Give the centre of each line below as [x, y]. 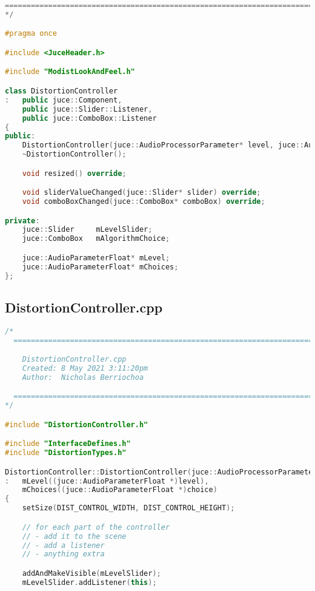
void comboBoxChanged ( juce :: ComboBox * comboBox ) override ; [144, 202]
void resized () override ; [74, 173]
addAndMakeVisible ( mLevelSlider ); [91, 573]
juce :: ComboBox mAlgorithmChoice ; [96, 239]
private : [22, 221]
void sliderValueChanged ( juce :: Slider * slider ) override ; [141, 193]
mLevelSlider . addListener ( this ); [89, 582]
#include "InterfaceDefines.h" [68, 444]
